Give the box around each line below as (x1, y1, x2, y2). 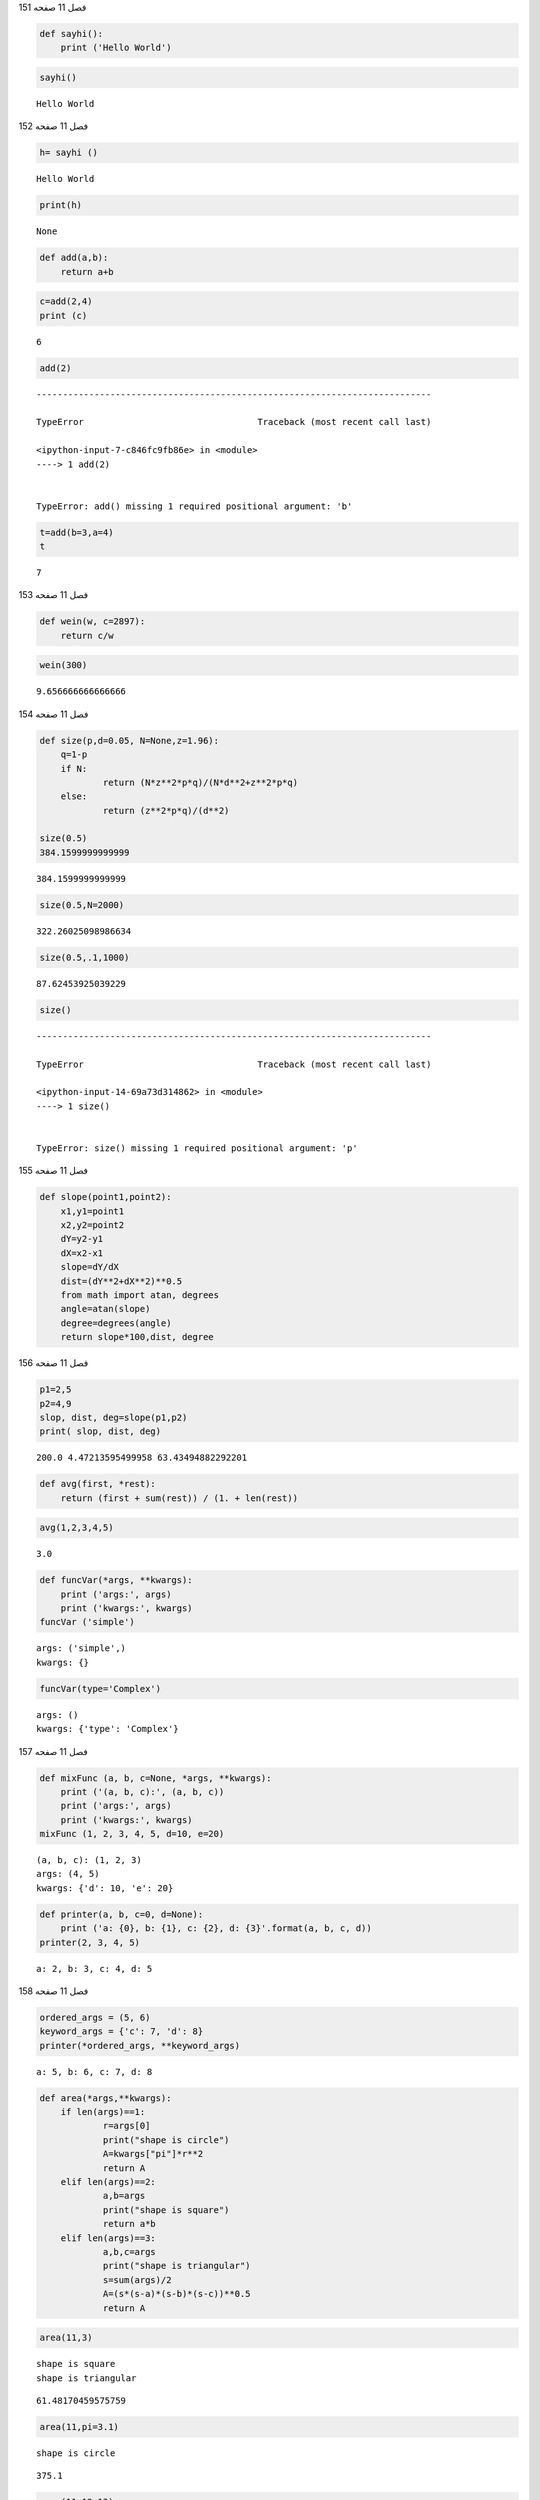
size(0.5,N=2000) (39, 899, 125, 910)
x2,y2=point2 (60, 1220, 125, 1231)
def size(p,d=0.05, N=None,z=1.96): (39, 735, 220, 746)
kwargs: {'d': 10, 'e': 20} (36, 1882, 174, 1894)
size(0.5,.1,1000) (39, 951, 130, 963)
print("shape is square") (102, 2204, 230, 2215)
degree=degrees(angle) (60, 1317, 172, 1329)
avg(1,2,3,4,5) (39, 1522, 114, 1534)
